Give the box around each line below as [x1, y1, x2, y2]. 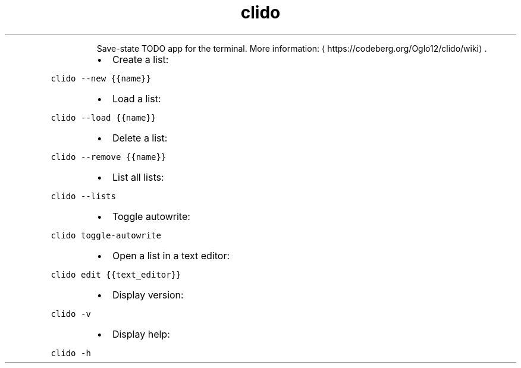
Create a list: [112, 53, 169, 65]
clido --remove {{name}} [51, 152, 167, 162]
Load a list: [112, 92, 161, 105]
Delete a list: [112, 131, 168, 144]
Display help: [112, 328, 170, 340]
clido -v [51, 309, 91, 319]
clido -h [51, 348, 91, 358]
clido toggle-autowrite [51, 230, 161, 240]
